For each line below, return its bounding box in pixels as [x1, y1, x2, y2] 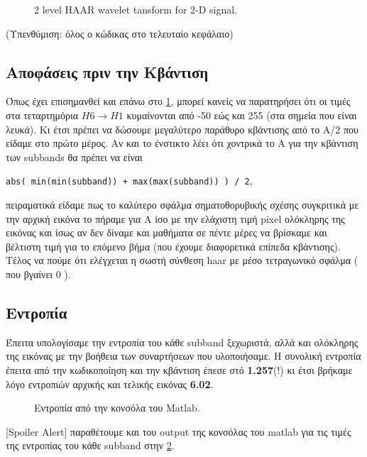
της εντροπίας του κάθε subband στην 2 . [6, 438, 175, 453]
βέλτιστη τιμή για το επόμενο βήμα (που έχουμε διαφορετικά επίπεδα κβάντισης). [6, 238, 341, 253]
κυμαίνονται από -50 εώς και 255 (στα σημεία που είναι [126, 107, 357, 122]
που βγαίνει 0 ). [6, 266, 71, 281]
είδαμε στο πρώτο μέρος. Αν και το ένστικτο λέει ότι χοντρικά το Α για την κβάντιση [6, 136, 358, 150]
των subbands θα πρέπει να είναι [6, 149, 143, 164]
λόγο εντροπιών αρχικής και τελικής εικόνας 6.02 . [6, 376, 214, 391]
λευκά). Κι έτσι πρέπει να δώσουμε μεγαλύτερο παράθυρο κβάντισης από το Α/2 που [6, 121, 359, 136]
